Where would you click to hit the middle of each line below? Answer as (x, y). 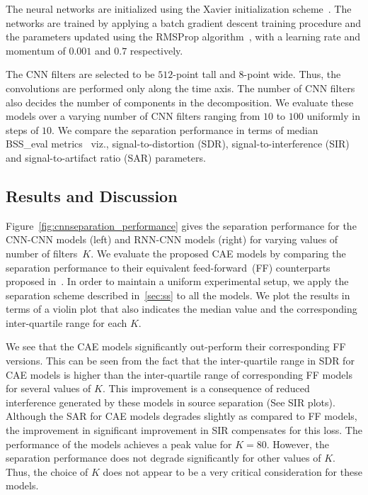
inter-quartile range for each (67, 322)
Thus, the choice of (47, 471)
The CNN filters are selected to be (80, 74)
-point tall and (204, 74)
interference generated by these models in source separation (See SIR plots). (171, 402)
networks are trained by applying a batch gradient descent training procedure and (184, 22)
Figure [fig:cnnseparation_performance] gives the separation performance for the (181, 225)
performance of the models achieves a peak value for (119, 444)
